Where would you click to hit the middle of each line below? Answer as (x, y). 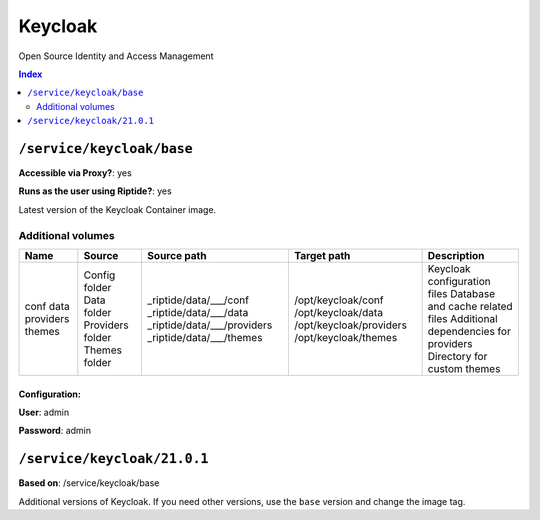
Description (456, 255)
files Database (461, 293)
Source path (176, 255)
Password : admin (55, 431)
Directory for (457, 356)
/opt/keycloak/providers (350, 325)
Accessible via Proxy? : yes (75, 173)
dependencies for (469, 331)
